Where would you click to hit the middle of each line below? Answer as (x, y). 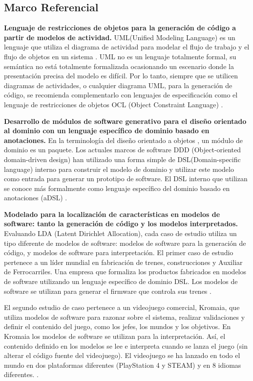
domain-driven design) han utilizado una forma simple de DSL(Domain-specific (122, 159)
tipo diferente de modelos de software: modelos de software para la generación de (125, 243)
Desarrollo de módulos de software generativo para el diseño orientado (125, 121)
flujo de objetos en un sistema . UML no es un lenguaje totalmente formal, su (120, 56)
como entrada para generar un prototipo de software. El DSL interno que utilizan (126, 179)
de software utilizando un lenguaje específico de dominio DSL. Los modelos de (121, 281)
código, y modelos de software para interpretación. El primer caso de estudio (119, 252)
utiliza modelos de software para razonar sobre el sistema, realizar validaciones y (125, 317)
